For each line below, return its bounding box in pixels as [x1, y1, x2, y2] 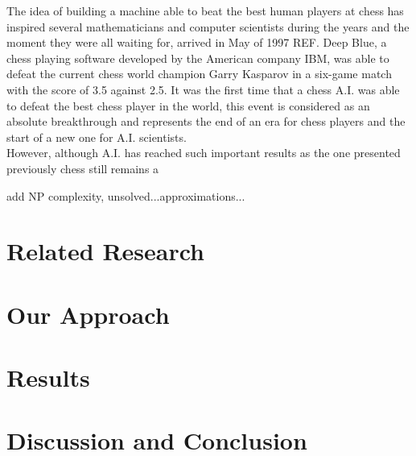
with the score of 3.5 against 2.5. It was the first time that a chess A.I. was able [6, 81, 400, 97]
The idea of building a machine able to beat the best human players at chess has [6, 2, 404, 19]
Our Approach [6, 297, 170, 330]
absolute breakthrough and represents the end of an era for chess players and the [6, 113, 406, 130]
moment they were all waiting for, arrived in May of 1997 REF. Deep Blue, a [6, 34, 387, 51]
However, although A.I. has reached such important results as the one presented [6, 144, 401, 161]
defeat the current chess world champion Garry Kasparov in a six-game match [6, 65, 392, 82]
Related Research [6, 234, 205, 267]
